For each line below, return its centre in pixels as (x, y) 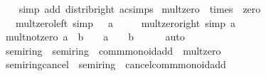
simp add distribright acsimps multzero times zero (140, 9)
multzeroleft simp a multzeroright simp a (126, 22)
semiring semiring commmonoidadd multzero (113, 50)
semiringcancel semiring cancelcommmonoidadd (116, 64)
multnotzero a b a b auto (95, 37)
